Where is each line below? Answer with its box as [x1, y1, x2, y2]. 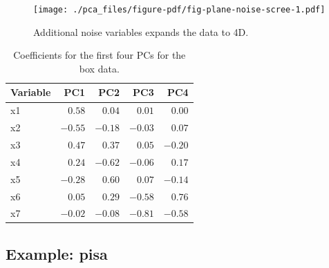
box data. [79, 61, 120, 75]
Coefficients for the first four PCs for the [13, 48, 186, 62]
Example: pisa [6, 242, 108, 264]
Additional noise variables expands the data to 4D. [33, 24, 249, 39]
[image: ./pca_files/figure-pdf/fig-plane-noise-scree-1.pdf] [33, 5, 326, 15]
